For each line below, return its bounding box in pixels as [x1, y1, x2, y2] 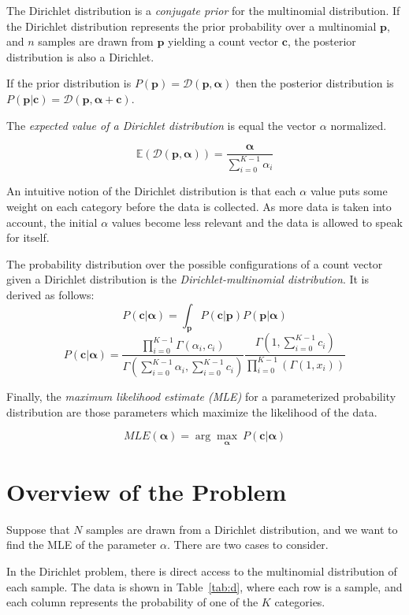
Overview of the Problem [6, 475, 287, 507]
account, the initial [6, 213, 98, 230]
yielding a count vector [168, 33, 279, 50]
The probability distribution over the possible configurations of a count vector [6, 255, 383, 272]
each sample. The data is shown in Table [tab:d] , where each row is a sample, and [6, 578, 403, 595]
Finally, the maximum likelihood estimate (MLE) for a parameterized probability [6, 388, 396, 405]
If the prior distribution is [6, 75, 132, 91]
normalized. [330, 117, 387, 133]
